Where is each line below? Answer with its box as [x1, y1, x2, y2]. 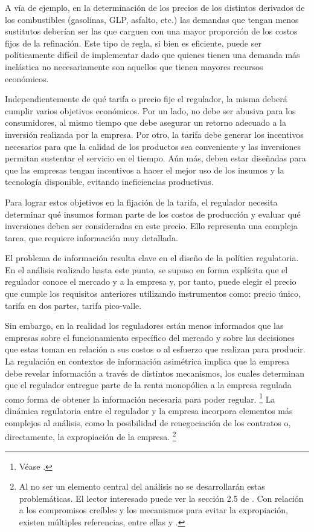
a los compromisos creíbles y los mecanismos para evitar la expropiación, [19, 504, 288, 516]
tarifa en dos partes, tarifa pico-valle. [5, 299, 142, 311]
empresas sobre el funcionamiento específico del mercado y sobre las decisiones [5, 331, 295, 343]
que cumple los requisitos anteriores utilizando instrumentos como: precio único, [5, 287, 301, 300]
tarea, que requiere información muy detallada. [5, 231, 178, 244]
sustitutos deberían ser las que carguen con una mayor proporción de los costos [5, 25, 298, 37]
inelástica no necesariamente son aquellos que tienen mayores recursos [5, 60, 263, 73]
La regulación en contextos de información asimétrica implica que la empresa [5, 355, 290, 368]
